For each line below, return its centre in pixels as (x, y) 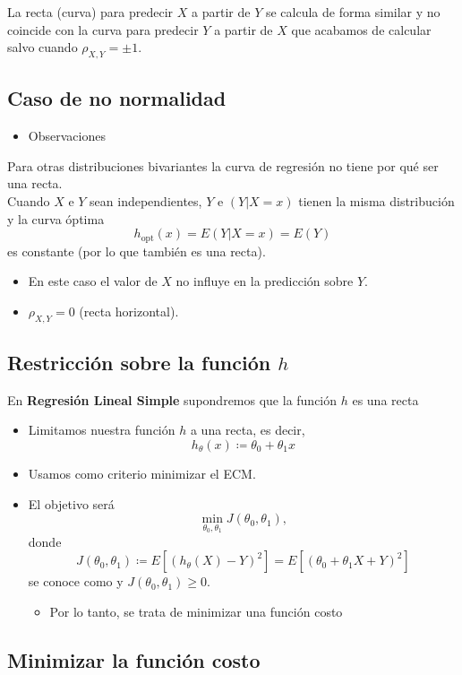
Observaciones (67, 136)
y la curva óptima (56, 218)
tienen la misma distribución (376, 200)
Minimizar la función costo (134, 659)
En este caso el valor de (93, 281)
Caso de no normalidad (117, 98)
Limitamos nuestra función (102, 430)
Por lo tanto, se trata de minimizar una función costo (196, 611)
